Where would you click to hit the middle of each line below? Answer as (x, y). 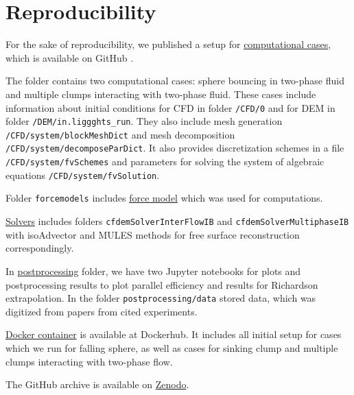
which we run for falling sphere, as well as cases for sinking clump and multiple (172, 347)
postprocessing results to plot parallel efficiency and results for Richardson (162, 284)
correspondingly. (40, 248)
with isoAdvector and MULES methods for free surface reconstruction (153, 234)
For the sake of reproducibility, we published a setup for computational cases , (168, 44)
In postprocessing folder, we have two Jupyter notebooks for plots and (153, 271)
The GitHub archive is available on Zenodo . (97, 384)
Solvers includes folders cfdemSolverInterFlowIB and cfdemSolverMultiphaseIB (177, 221)
